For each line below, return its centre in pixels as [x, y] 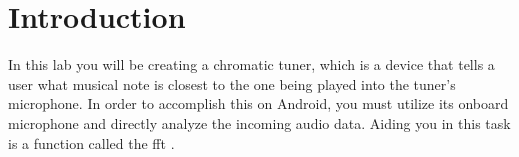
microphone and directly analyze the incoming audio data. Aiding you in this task [259, 122]
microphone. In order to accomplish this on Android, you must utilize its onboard [258, 103]
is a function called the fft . [91, 142]
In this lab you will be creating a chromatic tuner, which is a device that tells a [251, 64]
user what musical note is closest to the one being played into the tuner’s [232, 83]
